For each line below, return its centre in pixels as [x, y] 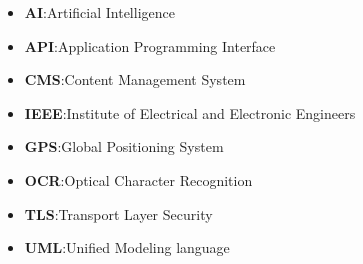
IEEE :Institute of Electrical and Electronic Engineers [190, 112]
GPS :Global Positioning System [124, 146]
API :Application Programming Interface [150, 45]
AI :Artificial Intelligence [99, 12]
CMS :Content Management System [135, 79]
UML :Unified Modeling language [127, 247]
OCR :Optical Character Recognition [138, 179]
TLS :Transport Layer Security [118, 213]
